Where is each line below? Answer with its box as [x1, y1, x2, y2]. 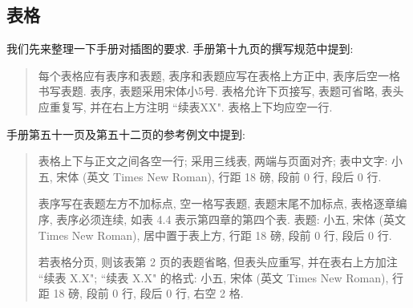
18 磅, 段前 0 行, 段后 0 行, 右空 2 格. [53, 285, 244, 302]
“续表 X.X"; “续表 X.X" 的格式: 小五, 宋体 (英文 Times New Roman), [38, 269, 389, 286]
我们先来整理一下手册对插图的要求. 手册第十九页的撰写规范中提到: [6, 40, 354, 57]
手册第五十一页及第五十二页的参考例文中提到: [6, 125, 245, 142]
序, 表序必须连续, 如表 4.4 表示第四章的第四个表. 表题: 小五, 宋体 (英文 [38, 210, 406, 227]
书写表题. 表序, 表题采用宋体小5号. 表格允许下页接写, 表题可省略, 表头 [38, 83, 404, 99]
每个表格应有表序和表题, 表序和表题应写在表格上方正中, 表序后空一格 [38, 67, 400, 83]
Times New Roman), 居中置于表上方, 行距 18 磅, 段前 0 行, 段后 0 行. [38, 226, 392, 243]
